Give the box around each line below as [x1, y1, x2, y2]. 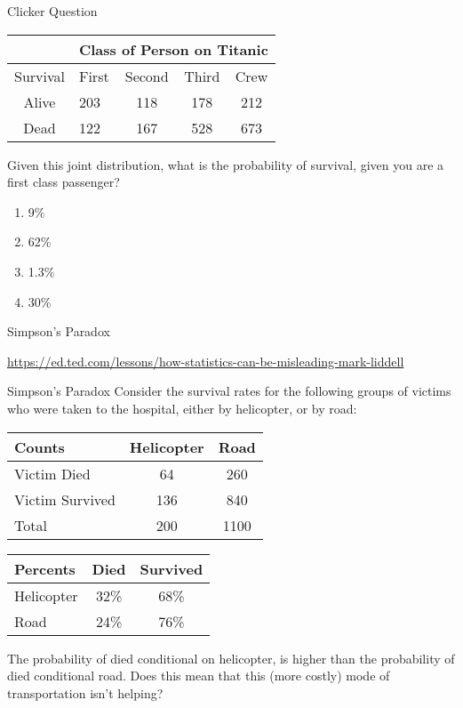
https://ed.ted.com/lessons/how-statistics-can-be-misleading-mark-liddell [7, 351, 404, 370]
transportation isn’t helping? [7, 683, 164, 702]
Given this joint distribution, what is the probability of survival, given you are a [7, 155, 444, 173]
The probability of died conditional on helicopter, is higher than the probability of [7, 648, 455, 667]
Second [124, 65, 169, 86]
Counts [14, 436, 65, 457]
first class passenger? [7, 173, 120, 191]
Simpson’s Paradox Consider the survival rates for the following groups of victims [7, 382, 451, 400]
